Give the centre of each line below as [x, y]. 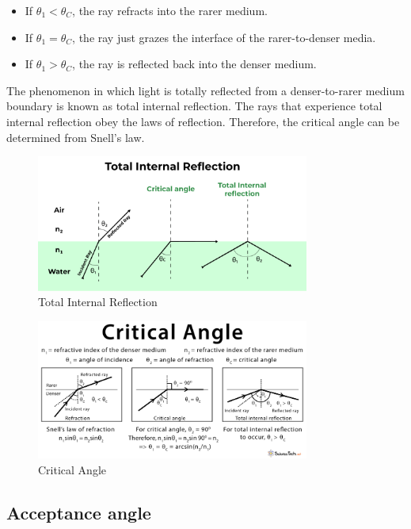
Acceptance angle [79, 512]
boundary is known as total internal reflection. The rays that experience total [194, 106]
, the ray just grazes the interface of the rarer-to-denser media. [224, 37]
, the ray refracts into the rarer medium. [170, 10]
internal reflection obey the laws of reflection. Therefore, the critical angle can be [203, 121]
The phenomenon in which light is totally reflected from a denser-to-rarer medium [205, 90]
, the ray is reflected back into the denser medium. [194, 64]
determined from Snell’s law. [76, 137]
